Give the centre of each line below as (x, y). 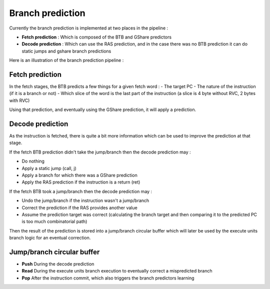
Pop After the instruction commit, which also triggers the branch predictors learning (108, 278)
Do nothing (33, 161)
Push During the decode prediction (58, 264)
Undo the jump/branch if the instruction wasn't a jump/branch (85, 200)
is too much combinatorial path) (54, 221)
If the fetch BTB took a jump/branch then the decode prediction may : (81, 191)
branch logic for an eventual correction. (50, 238)
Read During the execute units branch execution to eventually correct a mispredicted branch (117, 271)
